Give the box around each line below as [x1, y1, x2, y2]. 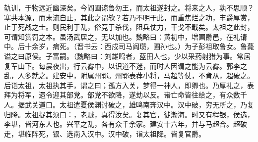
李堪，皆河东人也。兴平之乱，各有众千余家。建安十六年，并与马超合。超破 [4, 119, 247, 129]
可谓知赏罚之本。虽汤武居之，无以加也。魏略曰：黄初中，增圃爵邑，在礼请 [4, 31, 247, 42]
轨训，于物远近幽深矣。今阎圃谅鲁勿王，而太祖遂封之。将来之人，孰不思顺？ [4, 2, 254, 12]
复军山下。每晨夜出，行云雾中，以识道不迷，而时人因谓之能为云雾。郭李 [4, 60, 240, 71]
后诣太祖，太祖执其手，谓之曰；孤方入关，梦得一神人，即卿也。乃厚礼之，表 [4, 80, 254, 90]
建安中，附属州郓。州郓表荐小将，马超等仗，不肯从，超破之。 [52, 70, 254, 81]
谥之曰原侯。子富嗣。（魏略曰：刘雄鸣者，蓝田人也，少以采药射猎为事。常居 [4, 50, 251, 61]
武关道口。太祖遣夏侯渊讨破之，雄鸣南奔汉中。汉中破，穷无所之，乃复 [24, 99, 254, 109]
